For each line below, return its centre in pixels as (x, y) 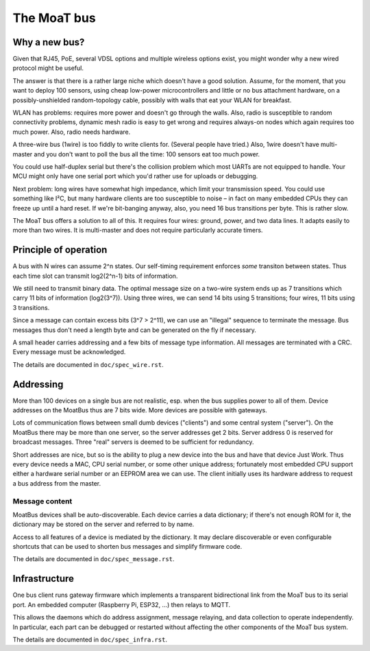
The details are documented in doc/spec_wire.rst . (88, 364)
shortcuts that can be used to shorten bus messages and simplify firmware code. (127, 547)
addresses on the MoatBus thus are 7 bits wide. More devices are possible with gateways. (140, 410)
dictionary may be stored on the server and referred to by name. (103, 524)
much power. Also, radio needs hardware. (72, 132)
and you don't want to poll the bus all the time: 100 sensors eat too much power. (147, 154)
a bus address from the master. (57, 483)
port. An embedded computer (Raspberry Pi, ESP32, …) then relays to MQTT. (122, 604)
